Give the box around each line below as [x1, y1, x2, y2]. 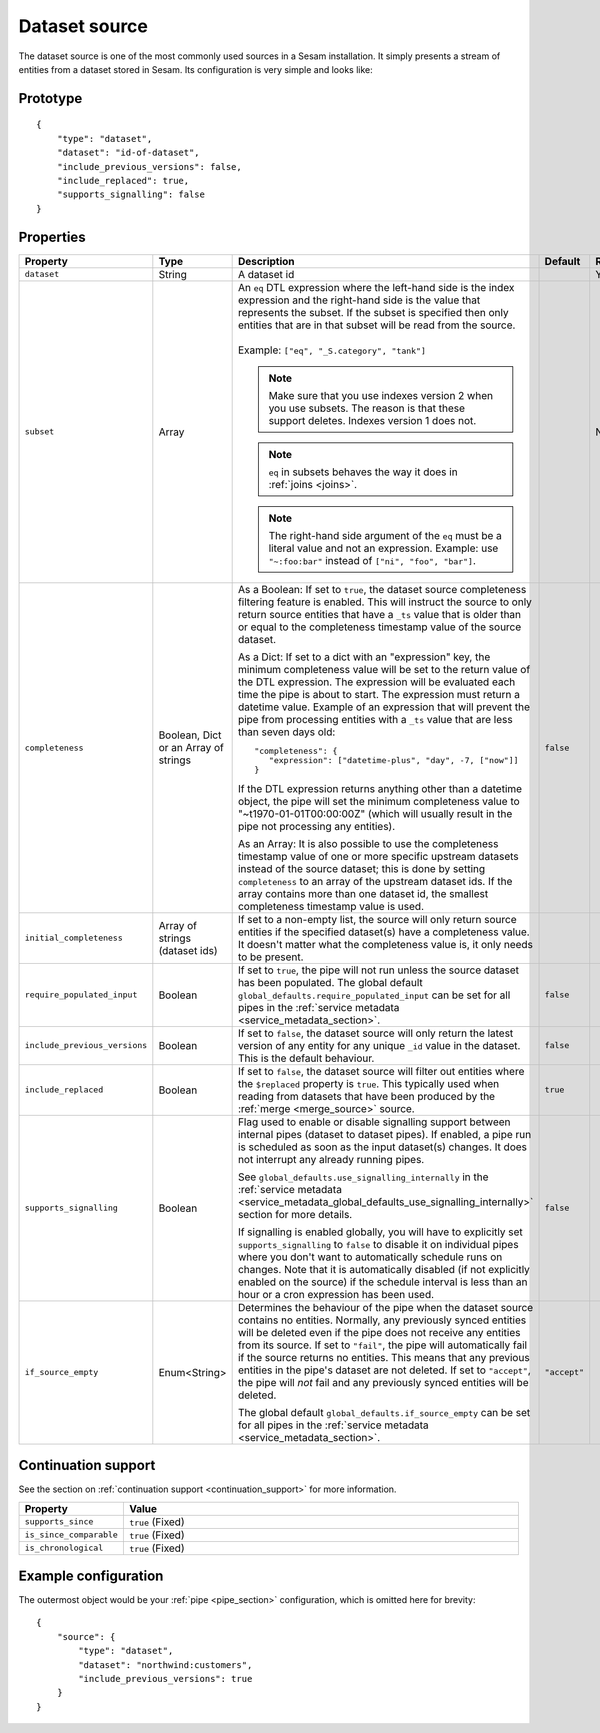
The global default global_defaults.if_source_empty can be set [237, 1405, 531, 1419]
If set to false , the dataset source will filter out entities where [237, 1064, 525, 1078]
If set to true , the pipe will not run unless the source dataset [237, 963, 520, 977]
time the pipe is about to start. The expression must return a [237, 687, 520, 701]
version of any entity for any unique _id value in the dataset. [237, 1038, 521, 1052]
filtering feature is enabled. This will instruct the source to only [237, 595, 532, 609]
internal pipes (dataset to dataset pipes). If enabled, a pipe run [237, 1127, 532, 1141]
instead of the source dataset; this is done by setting [237, 861, 486, 875]
